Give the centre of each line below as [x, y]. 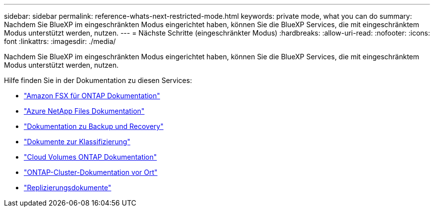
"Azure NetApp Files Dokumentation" [84, 111]
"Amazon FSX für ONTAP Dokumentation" [92, 96]
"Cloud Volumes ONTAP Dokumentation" [90, 157]
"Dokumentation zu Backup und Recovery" [94, 126]
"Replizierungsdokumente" [68, 188]
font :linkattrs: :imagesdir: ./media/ [60, 41]
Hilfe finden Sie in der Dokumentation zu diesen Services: [98, 80]
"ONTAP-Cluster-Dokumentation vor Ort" [91, 172]
